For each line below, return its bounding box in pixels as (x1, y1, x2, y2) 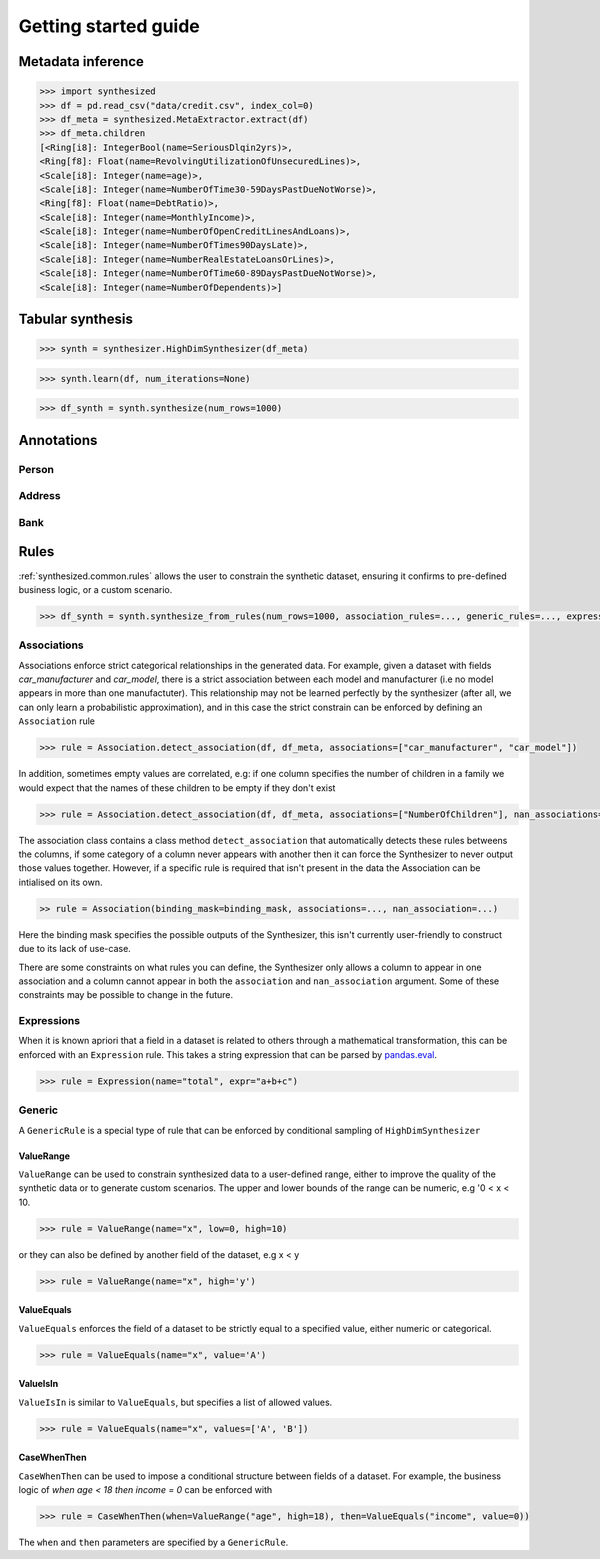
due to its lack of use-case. (18, 943, 132, 955)
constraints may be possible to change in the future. (18, 989, 234, 1001)
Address (18, 489, 61, 503)
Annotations (18, 431, 98, 449)
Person (18, 462, 55, 476)
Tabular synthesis (18, 311, 134, 328)
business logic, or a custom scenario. (18, 583, 173, 595)
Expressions (18, 1014, 80, 1028)
